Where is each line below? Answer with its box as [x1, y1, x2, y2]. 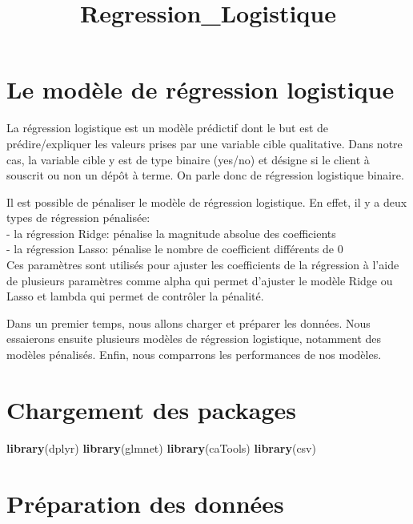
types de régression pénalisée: [6, 209, 150, 226]
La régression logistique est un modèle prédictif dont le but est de [6, 119, 329, 136]
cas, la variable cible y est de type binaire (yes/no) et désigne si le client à [6, 151, 370, 167]
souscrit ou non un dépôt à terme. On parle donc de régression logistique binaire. [6, 167, 404, 183]
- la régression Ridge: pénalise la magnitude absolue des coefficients [6, 224, 336, 241]
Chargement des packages [6, 393, 297, 425]
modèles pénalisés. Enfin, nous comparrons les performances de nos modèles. [6, 346, 382, 363]
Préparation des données [6, 486, 284, 519]
